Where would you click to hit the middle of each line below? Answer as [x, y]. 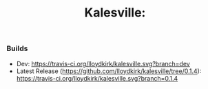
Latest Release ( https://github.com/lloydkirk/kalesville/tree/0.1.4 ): [109, 71]
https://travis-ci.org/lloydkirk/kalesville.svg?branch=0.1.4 [97, 78]
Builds [17, 48]
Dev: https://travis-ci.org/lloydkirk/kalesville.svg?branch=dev [103, 63]
